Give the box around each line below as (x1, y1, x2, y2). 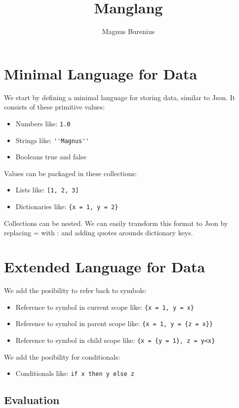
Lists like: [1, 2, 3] (15, 185, 79, 195)
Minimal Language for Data (4, 63, 198, 83)
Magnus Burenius (102, 26, 155, 37)
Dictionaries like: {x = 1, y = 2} (15, 201, 119, 211)
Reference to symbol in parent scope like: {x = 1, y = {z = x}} (15, 318, 213, 329)
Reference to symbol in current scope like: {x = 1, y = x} (15, 301, 195, 312)
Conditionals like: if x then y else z (15, 368, 134, 378)
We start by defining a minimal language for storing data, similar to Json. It (4, 92, 236, 102)
